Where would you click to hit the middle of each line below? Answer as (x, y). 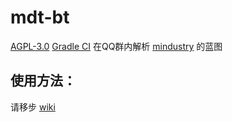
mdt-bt (40, 17)
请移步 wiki (33, 107)
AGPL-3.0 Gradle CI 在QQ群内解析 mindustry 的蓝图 (116, 46)
